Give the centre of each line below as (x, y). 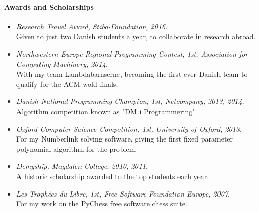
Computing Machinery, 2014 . (62, 64)
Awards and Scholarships (49, 6)
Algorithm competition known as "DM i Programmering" (106, 111)
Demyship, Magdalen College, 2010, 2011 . (82, 166)
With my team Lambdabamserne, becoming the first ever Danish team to (132, 74)
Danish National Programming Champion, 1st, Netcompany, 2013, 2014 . (130, 101)
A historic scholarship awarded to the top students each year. (113, 176)
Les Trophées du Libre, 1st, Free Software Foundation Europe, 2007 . (123, 193)
